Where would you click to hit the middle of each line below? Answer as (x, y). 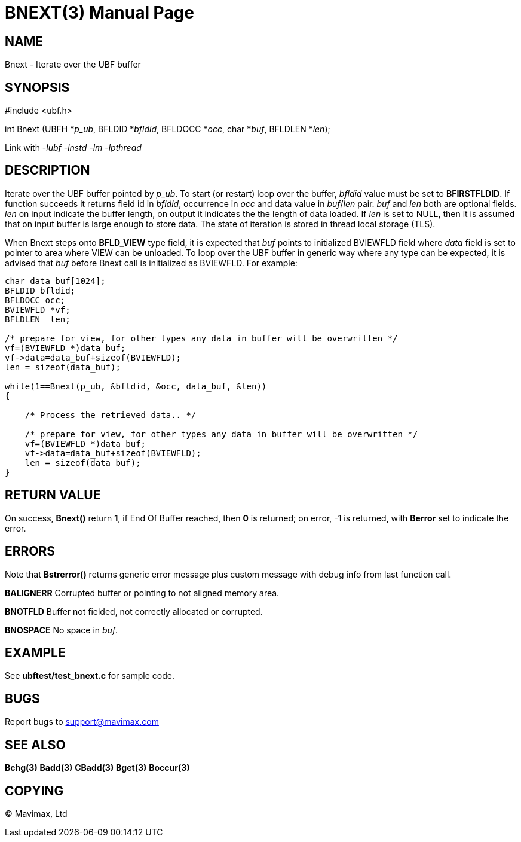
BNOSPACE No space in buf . (62, 630)
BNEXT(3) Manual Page (100, 13)
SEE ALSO (35, 745)
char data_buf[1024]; (55, 281)
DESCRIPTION (47, 170)
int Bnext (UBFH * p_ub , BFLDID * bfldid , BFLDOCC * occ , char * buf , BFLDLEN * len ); (168, 129)
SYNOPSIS (37, 87)
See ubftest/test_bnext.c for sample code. (90, 676)
